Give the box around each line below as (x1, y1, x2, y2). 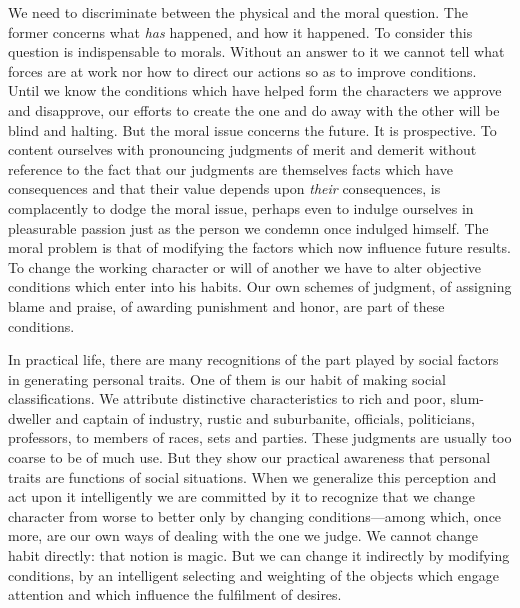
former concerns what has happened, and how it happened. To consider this (8, 21, 473, 42)
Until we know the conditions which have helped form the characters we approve (8, 80, 502, 101)
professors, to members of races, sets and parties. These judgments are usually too (8, 427, 512, 448)
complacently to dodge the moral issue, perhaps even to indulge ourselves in (8, 197, 474, 218)
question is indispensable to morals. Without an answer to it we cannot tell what (8, 41, 505, 62)
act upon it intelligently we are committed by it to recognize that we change (8, 486, 476, 507)
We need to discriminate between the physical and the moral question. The (8, 2, 468, 22)
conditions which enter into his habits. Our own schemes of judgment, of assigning (8, 276, 512, 297)
